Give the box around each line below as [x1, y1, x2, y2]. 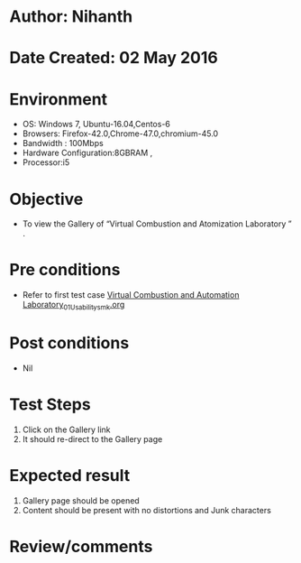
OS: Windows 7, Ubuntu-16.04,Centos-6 [22, 119, 171, 130]
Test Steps [9, 394, 92, 415]
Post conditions [9, 333, 130, 354]
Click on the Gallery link [22, 424, 111, 435]
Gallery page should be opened [22, 494, 140, 506]
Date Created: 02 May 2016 [9, 48, 218, 69]
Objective [9, 189, 84, 209]
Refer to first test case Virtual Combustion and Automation [22, 290, 240, 300]
